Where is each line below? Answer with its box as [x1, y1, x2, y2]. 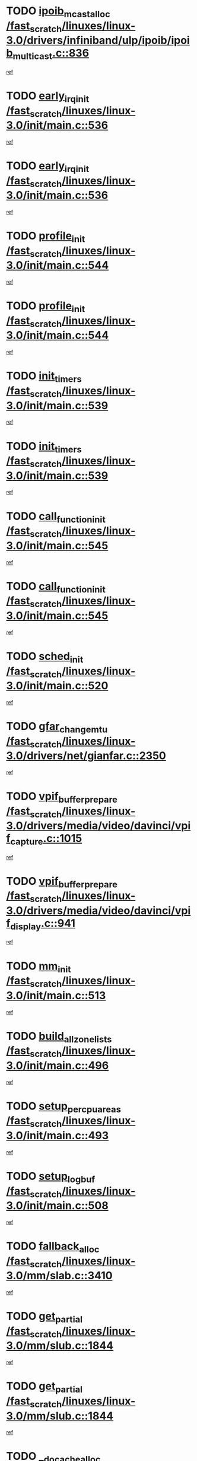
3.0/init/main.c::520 [6, 679, 109, 692]
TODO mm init [6, 959, 71, 975]
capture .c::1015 [10, 832, 82, 847]
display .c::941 [10, 916, 76, 932]
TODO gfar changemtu [6, 720, 108, 735]
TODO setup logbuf [6, 1169, 96, 1185]
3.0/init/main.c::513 [6, 988, 106, 1002]
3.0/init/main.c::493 [6, 1129, 109, 1142]
